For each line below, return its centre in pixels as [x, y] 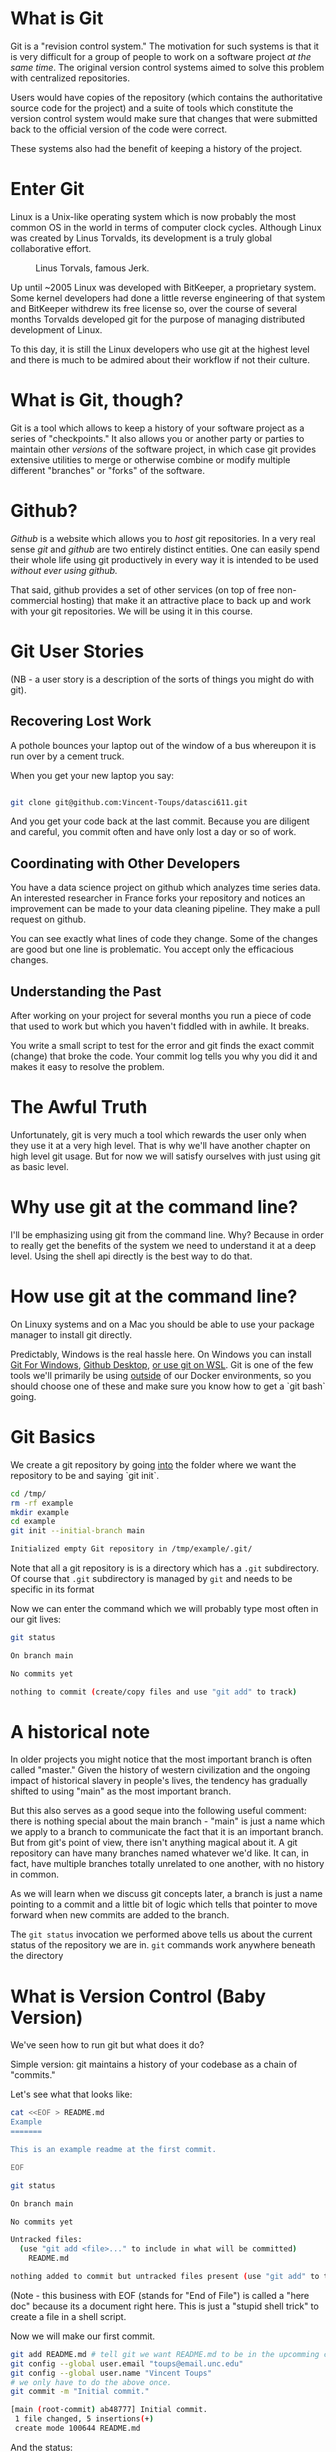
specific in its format [52, 1589]
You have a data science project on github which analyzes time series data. [165, 888]
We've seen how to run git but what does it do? [107, 2045]
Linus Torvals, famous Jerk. [92, 268]
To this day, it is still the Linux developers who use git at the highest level [160, 349]
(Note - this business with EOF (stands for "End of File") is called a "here [160, 2295]
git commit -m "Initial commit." [80, 2392]
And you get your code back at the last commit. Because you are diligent [160, 821]
